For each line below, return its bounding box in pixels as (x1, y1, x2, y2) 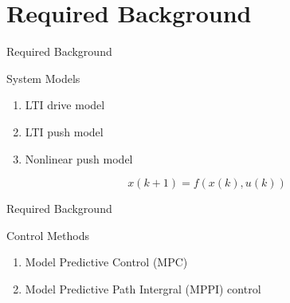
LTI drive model (25, 96, 105, 113)
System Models (6, 69, 80, 86)
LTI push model (25, 123, 104, 140)
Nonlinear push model (25, 150, 133, 167)
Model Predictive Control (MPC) (25, 254, 188, 270)
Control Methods (6, 226, 89, 243)
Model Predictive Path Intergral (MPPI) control (25, 280, 261, 297)
